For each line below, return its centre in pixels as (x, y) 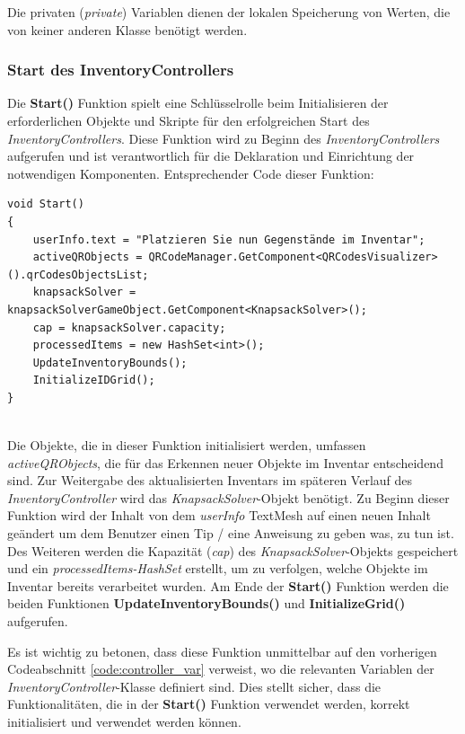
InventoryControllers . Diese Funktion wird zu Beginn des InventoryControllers (224, 138)
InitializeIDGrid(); (94, 380)
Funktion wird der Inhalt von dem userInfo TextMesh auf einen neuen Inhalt (219, 515)
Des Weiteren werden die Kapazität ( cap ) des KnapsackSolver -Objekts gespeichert (233, 550)
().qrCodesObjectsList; (78, 274)
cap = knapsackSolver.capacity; (129, 327)
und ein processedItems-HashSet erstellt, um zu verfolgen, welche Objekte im (218, 568)
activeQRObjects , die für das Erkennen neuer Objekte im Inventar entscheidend (225, 462)
